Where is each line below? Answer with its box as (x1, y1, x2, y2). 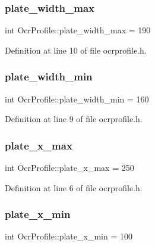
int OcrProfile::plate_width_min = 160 (5, 92, 149, 105)
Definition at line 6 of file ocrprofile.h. (5, 181, 143, 194)
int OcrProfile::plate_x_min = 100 (5, 230, 132, 242)
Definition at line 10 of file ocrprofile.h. (5, 43, 147, 56)
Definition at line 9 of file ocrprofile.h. (5, 113, 143, 125)
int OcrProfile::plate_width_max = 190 (5, 24, 151, 36)
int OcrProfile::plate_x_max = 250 (5, 161, 134, 174)
